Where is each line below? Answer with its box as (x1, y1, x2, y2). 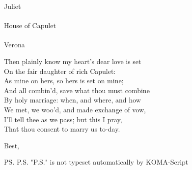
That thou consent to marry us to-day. (4, 124, 120, 134)
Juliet (4, 1, 21, 11)
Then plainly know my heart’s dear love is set (4, 56, 141, 66)
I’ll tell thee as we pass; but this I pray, (4, 114, 122, 124)
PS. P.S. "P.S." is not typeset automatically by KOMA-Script (4, 157, 189, 167)
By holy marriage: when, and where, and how (4, 95, 141, 105)
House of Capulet (4, 20, 56, 31)
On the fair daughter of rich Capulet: (4, 66, 116, 76)
